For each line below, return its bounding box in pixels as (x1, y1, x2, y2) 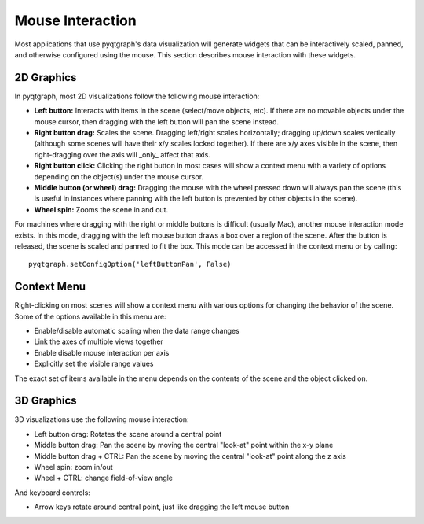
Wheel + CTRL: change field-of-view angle (34, 473, 173, 483)
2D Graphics (14, 71, 77, 84)
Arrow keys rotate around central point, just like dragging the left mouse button (34, 502, 290, 511)
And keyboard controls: (14, 488, 90, 497)
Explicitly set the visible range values (34, 359, 154, 369)
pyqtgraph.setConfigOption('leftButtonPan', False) (28, 260, 232, 269)
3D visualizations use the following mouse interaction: (14, 415, 189, 424)
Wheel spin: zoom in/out (34, 463, 113, 472)
